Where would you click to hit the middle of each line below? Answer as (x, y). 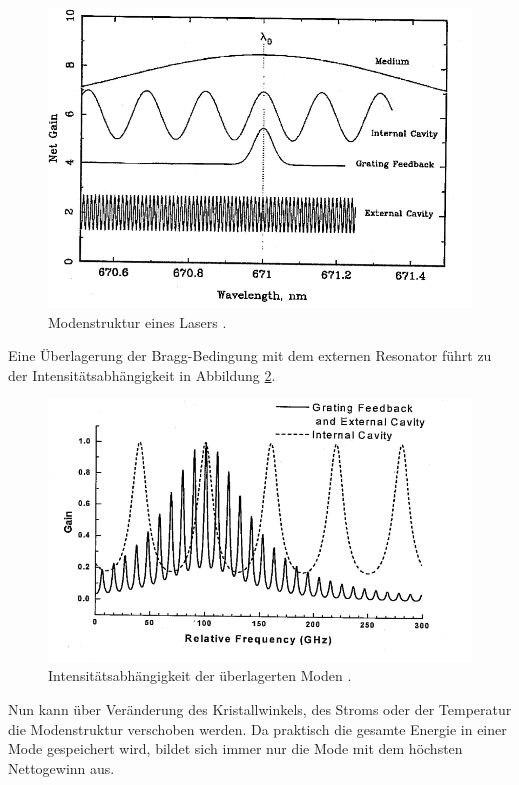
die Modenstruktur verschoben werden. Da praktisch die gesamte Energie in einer (257, 728)
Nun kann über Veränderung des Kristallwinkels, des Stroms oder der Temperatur (260, 708)
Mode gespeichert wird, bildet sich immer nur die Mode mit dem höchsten (235, 748)
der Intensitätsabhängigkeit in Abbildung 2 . (142, 374)
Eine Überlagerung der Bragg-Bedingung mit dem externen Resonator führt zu (250, 355)
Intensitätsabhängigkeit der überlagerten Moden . (200, 675)
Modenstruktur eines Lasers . (137, 321)
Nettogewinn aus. (61, 767)
